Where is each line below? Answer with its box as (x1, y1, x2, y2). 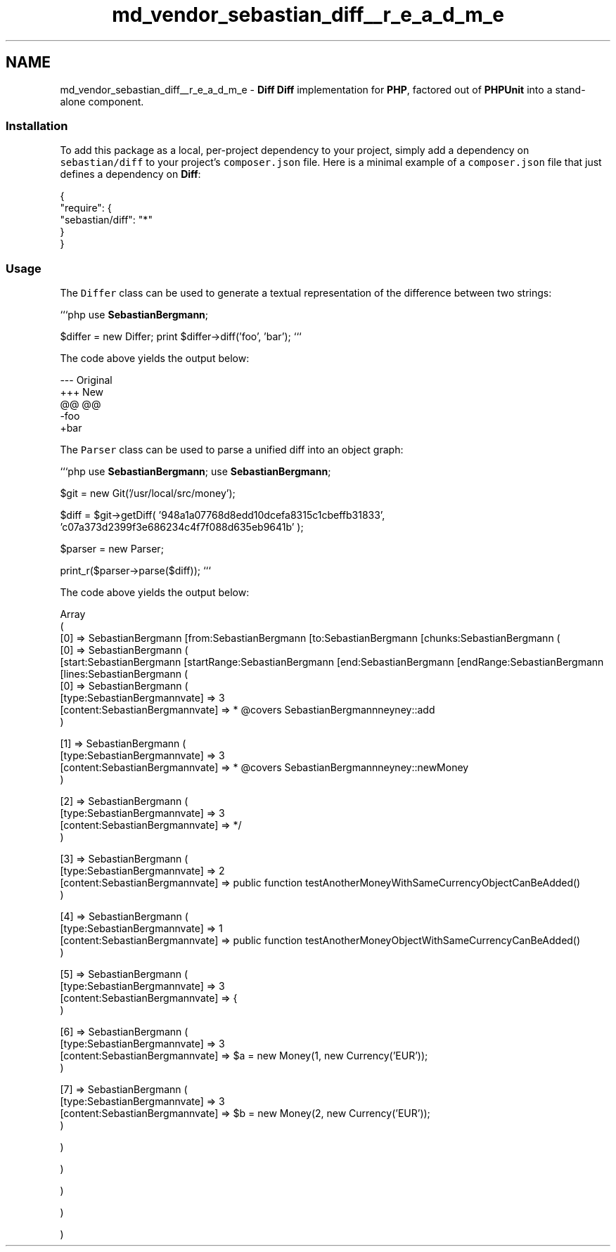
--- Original (60, 374, 113, 387)
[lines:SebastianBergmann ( (60, 668, 188, 680)
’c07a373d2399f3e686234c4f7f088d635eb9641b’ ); (60, 521, 304, 534)
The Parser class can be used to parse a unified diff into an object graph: (60, 444, 404, 456)
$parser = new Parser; (60, 543, 164, 555)
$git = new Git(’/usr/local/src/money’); (60, 487, 236, 500)
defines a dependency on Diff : (60, 168, 201, 181)
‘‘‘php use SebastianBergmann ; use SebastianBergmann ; (60, 465, 331, 478)
